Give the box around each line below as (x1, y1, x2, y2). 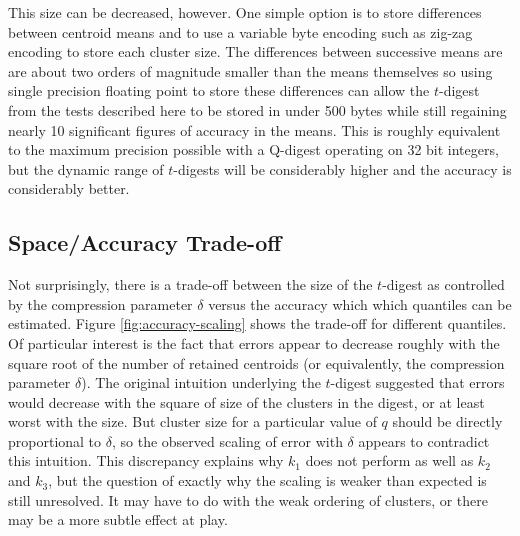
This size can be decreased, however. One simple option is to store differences (8, 2, 482, 22)
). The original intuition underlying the (81, 372, 321, 393)
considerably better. (8, 178, 130, 199)
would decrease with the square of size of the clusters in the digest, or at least (8, 391, 485, 412)
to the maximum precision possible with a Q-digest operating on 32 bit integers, (8, 139, 499, 160)
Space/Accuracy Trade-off (8, 227, 282, 258)
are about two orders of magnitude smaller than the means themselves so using (8, 60, 493, 81)
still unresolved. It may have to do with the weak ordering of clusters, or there (8, 489, 489, 510)
